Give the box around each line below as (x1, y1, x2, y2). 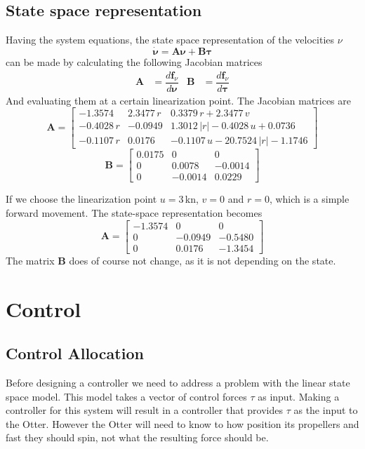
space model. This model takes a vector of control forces (6, 389, 247, 403)
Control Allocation (6, 342, 144, 364)
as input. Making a (258, 389, 340, 403)
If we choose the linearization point (6, 192, 157, 206)
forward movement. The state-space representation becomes (6, 206, 263, 220)
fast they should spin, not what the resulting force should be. (6, 430, 269, 445)
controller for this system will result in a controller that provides (6, 403, 283, 417)
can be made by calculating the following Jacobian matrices (6, 55, 263, 69)
